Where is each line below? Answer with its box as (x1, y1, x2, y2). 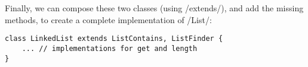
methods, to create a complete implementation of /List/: (5, 13, 212, 25)
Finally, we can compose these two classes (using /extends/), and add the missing (5, 2, 304, 14)
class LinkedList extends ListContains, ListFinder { (5, 34, 223, 43)
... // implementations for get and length (21, 44, 198, 53)
